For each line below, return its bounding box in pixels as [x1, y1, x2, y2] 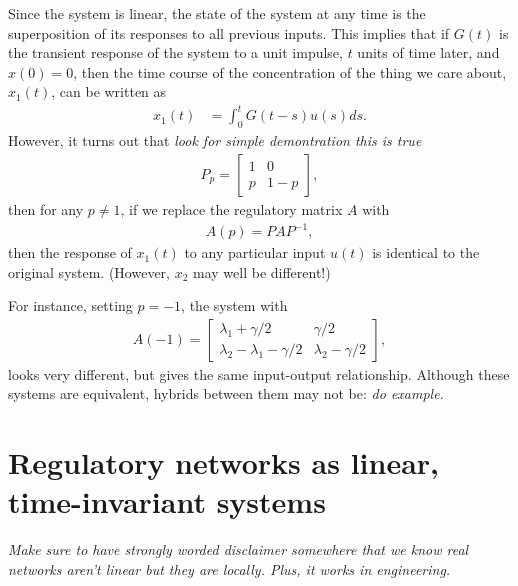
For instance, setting [8, 295, 133, 316]
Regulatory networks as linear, [8, 442, 440, 483]
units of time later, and [357, 42, 500, 63]
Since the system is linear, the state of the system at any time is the [8, 3, 426, 23]
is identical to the [372, 242, 480, 263]
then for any [8, 198, 84, 219]
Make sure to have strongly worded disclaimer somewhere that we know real [8, 539, 469, 560]
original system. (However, [8, 261, 170, 282]
